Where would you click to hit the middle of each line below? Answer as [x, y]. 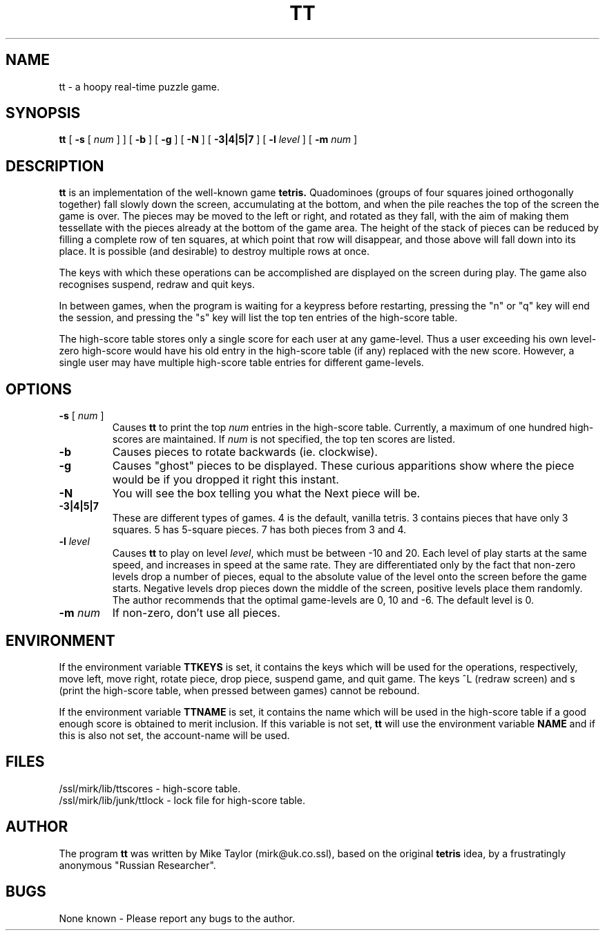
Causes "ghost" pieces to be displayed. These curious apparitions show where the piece [343, 466]
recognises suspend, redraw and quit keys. [157, 285]
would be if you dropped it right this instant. [225, 480]
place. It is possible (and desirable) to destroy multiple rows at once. [214, 251]
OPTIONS [39, 389]
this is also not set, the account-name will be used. [174, 735]
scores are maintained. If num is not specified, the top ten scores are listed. [284, 439]
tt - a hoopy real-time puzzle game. [139, 86]
